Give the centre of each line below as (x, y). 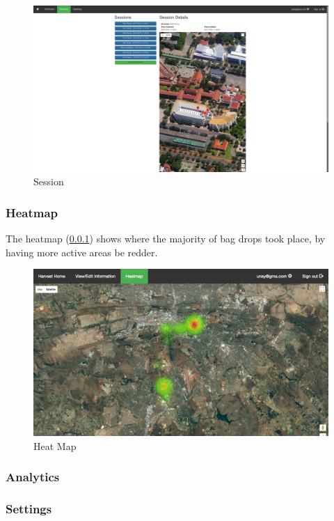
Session (49, 181)
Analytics (33, 477)
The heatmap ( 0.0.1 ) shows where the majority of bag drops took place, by (166, 238)
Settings (29, 509)
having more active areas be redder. (82, 252)
